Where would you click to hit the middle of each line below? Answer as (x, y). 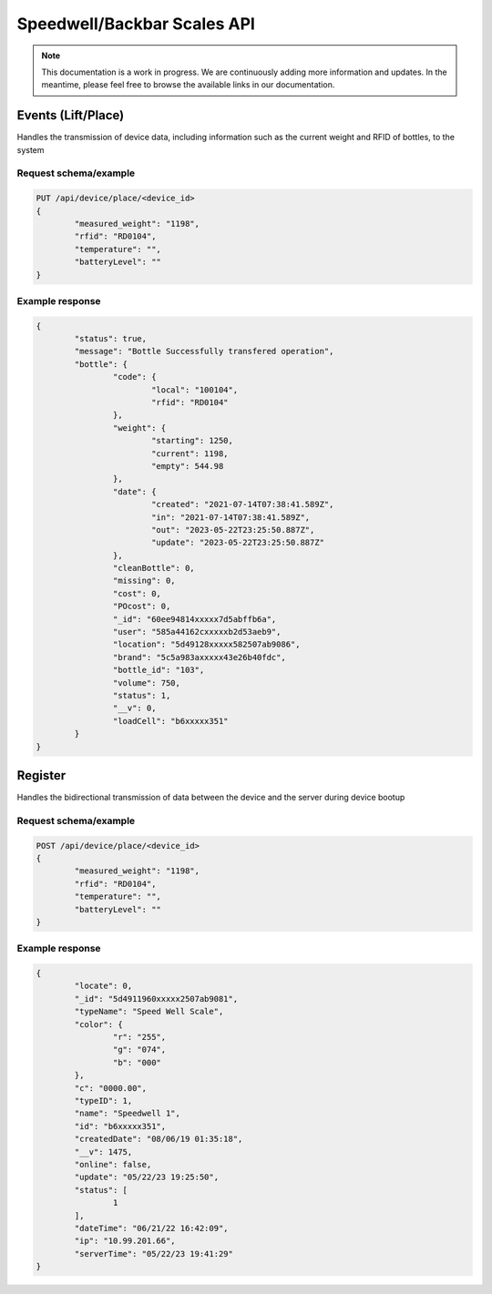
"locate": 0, (103, 986)
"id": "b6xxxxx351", (120, 1126)
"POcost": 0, (142, 606)
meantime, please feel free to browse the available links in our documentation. (188, 85)
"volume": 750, (147, 683)
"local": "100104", (195, 390)
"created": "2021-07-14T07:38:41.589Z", (242, 504)
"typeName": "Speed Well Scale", (149, 1012)
